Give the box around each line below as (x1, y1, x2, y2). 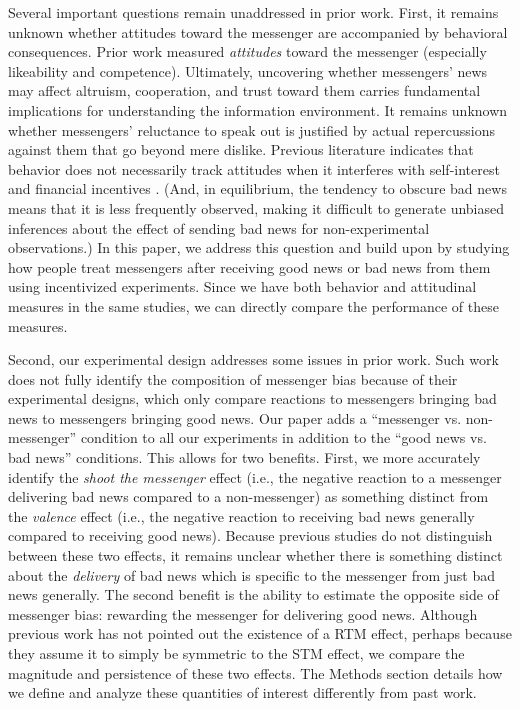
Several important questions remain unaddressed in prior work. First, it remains (8, 2, 499, 22)
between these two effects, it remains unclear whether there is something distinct (8, 545, 503, 566)
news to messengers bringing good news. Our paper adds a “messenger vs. (8, 407, 462, 428)
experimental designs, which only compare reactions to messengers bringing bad (8, 388, 497, 409)
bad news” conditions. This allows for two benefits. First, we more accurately (8, 447, 481, 468)
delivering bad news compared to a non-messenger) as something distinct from (8, 486, 489, 507)
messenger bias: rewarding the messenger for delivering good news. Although (8, 603, 478, 624)
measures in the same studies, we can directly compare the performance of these (8, 295, 499, 316)
